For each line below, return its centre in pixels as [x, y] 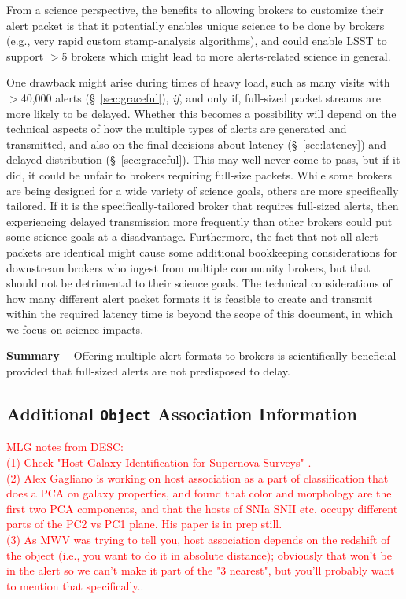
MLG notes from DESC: [65, 447]
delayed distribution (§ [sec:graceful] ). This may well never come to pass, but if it [203, 159]
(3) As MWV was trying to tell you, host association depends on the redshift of [198, 539]
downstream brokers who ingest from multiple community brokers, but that [188, 267]
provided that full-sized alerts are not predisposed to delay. [148, 371]
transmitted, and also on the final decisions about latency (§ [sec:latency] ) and [196, 144]
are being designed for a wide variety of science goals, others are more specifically [203, 190]
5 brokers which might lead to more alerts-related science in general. [226, 55]
